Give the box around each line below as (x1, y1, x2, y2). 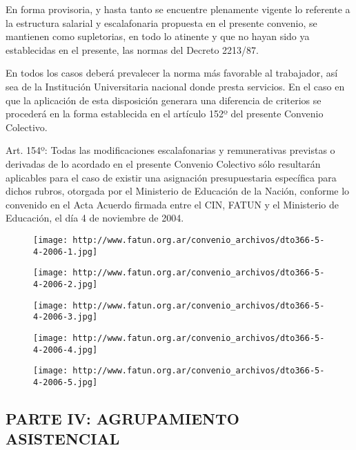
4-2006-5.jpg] (33, 377, 98, 387)
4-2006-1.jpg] (33, 246, 98, 257)
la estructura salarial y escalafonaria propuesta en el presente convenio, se (6, 15, 317, 30)
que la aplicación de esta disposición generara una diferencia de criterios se (6, 92, 322, 107)
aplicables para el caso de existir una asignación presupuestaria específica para (6, 170, 337, 184)
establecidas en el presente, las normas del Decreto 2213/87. (6, 42, 259, 57)
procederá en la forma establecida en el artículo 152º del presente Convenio (6, 106, 324, 121)
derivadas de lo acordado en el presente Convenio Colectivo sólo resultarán (6, 156, 321, 170)
